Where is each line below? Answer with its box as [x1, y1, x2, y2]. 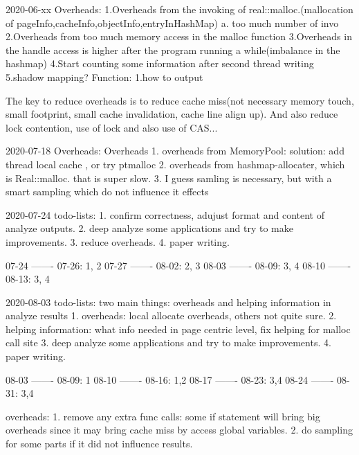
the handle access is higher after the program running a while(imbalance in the [6, 42, 340, 57]
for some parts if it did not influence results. [6, 436, 193, 451]
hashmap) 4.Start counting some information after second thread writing [6, 56, 314, 71]
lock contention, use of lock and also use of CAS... [6, 120, 218, 134]
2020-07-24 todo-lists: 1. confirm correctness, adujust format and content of [6, 207, 324, 222]
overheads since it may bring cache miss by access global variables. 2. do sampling [6, 422, 353, 437]
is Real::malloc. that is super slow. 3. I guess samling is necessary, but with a [6, 170, 332, 185]
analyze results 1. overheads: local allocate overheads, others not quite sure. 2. [6, 308, 337, 323]
